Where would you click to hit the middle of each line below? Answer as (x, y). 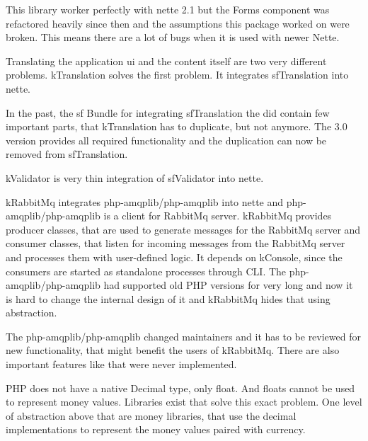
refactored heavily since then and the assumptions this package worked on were (178, 23)
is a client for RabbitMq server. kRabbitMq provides (218, 216)
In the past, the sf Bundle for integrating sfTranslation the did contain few (168, 112)
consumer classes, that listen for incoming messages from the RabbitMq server (176, 243)
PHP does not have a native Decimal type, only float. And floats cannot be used (180, 388)
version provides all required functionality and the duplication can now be (166, 140)
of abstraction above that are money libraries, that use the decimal (151, 415)
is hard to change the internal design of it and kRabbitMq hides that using (168, 298)
